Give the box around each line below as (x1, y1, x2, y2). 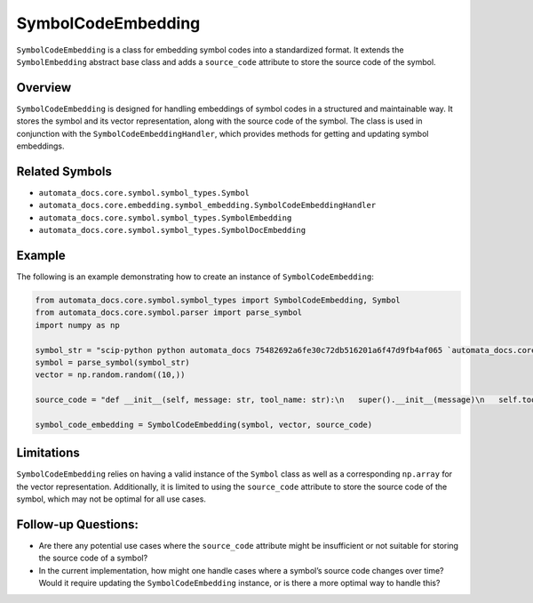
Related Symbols (16, 164, 113, 179)
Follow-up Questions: (16, 517, 139, 532)
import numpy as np (35, 320, 120, 330)
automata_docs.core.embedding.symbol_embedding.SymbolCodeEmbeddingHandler (38, 200, 377, 211)
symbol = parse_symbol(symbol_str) (35, 357, 190, 367)
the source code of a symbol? (38, 552, 148, 564)
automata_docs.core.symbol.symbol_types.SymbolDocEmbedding (38, 225, 306, 236)
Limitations (16, 446, 80, 461)
